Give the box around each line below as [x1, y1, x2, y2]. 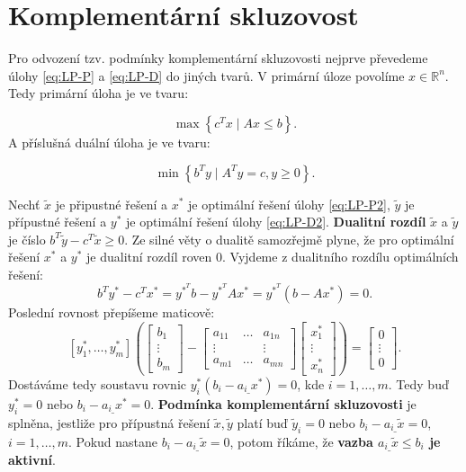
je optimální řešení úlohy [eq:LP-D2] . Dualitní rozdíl [126, 212, 426, 231]
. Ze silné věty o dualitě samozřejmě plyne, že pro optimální [124, 229, 454, 248]
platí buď [237, 413, 288, 432]
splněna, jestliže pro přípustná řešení [8, 413, 211, 432]
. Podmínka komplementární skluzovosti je [150, 394, 417, 413]
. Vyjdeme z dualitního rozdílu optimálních [222, 247, 459, 266]
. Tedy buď [388, 374, 449, 393]
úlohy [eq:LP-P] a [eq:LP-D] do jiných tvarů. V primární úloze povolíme [8, 66, 405, 85]
